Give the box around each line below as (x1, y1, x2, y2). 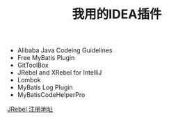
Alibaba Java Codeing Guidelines (17, 46, 113, 54)
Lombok (17, 76, 42, 84)
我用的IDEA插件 (72, 6, 162, 22)
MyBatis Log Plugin (17, 83, 73, 91)
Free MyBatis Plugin (17, 54, 75, 62)
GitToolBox (17, 61, 49, 70)
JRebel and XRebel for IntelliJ (17, 68, 102, 77)
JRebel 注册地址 (7, 105, 54, 114)
